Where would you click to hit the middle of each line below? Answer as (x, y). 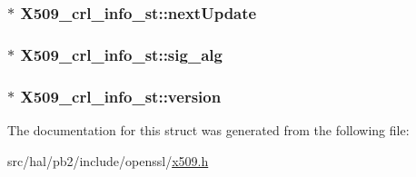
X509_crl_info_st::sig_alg (121, 54)
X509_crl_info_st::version (121, 96)
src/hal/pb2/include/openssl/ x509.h (108, 160)
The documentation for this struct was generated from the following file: (208, 129)
